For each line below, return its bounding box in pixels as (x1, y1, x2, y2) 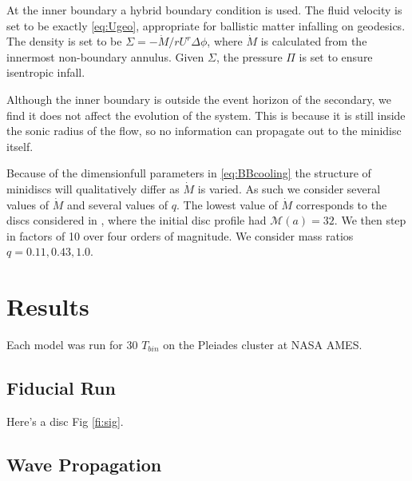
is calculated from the (260, 33, 367, 50)
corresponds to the (295, 196, 387, 213)
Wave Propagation (6, 451, 162, 476)
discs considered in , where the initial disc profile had (6, 212, 267, 229)
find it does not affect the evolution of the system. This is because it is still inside (6, 106, 406, 123)
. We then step (334, 212, 406, 229)
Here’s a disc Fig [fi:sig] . (6, 412, 124, 429)
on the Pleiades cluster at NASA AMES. (163, 336, 362, 353)
